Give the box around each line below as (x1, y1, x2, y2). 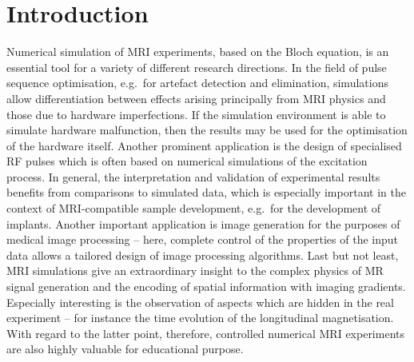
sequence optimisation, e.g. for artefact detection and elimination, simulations (6, 74, 388, 91)
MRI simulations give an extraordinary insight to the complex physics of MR (6, 262, 384, 279)
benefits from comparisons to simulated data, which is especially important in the (6, 184, 406, 201)
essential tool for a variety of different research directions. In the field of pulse (6, 58, 387, 75)
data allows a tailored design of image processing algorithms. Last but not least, (6, 246, 399, 263)
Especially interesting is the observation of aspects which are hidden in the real (6, 293, 394, 310)
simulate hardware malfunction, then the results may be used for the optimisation (6, 121, 408, 138)
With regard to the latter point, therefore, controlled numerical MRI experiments (6, 324, 404, 341)
